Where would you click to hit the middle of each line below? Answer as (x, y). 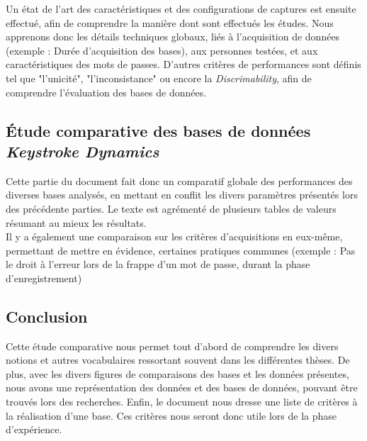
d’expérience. (34, 429)
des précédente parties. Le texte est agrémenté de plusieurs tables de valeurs (171, 208)
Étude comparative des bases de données (158, 130)
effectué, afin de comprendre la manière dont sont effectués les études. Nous (170, 22)
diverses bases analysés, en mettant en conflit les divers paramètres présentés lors (182, 195)
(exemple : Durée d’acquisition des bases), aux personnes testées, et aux (162, 50)
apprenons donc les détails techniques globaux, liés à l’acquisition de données (173, 37)
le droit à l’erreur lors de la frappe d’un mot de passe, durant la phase (158, 264)
